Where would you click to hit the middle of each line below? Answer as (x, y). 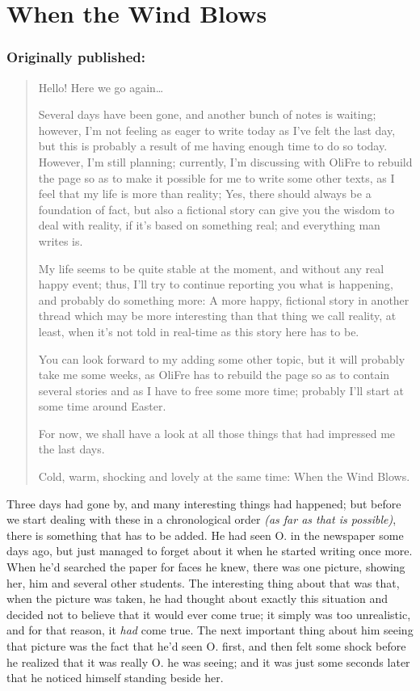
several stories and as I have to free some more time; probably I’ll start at (221, 390)
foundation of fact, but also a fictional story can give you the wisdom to (216, 209)
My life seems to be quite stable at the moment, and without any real (211, 268)
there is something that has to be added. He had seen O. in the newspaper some (205, 535)
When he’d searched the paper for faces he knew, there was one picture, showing (206, 567)
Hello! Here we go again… (101, 87)
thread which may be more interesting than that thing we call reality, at (217, 316)
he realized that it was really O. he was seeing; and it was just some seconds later (208, 662)
